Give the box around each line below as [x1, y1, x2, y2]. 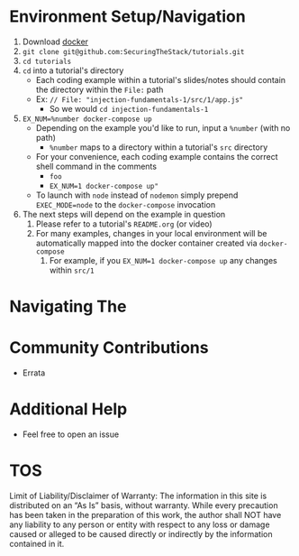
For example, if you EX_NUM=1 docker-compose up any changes [49, 255, 277, 265]
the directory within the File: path [35, 84, 164, 95]
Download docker [22, 36, 88, 47]
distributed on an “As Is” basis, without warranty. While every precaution [9, 499, 278, 511]
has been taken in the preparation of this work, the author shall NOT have [9, 509, 282, 520]
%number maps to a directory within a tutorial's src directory [49, 142, 268, 153]
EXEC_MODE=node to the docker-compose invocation [35, 199, 216, 209]
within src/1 [49, 264, 95, 275]
